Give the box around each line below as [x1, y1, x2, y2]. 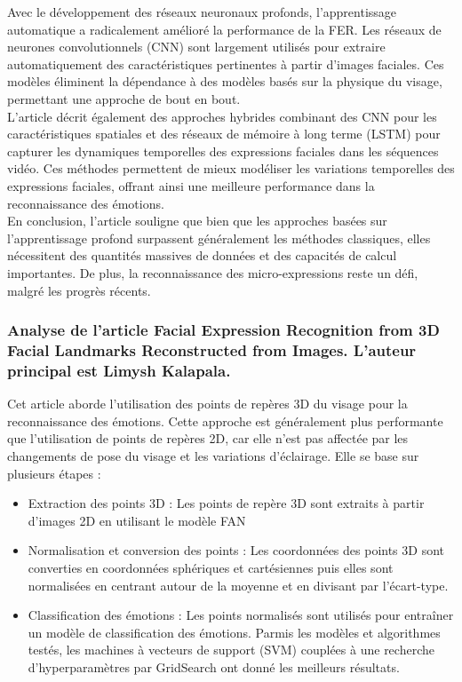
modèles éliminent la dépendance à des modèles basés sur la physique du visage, [7, 72, 442, 91]
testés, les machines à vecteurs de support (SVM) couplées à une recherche [28, 640, 434, 659]
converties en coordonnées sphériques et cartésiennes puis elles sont [28, 558, 394, 576]
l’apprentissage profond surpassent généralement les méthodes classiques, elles [7, 228, 431, 247]
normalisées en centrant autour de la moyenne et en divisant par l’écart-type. [28, 575, 449, 594]
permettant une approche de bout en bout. [7, 89, 241, 107]
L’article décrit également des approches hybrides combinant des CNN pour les [7, 107, 437, 125]
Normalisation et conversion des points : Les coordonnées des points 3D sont [28, 541, 445, 559]
